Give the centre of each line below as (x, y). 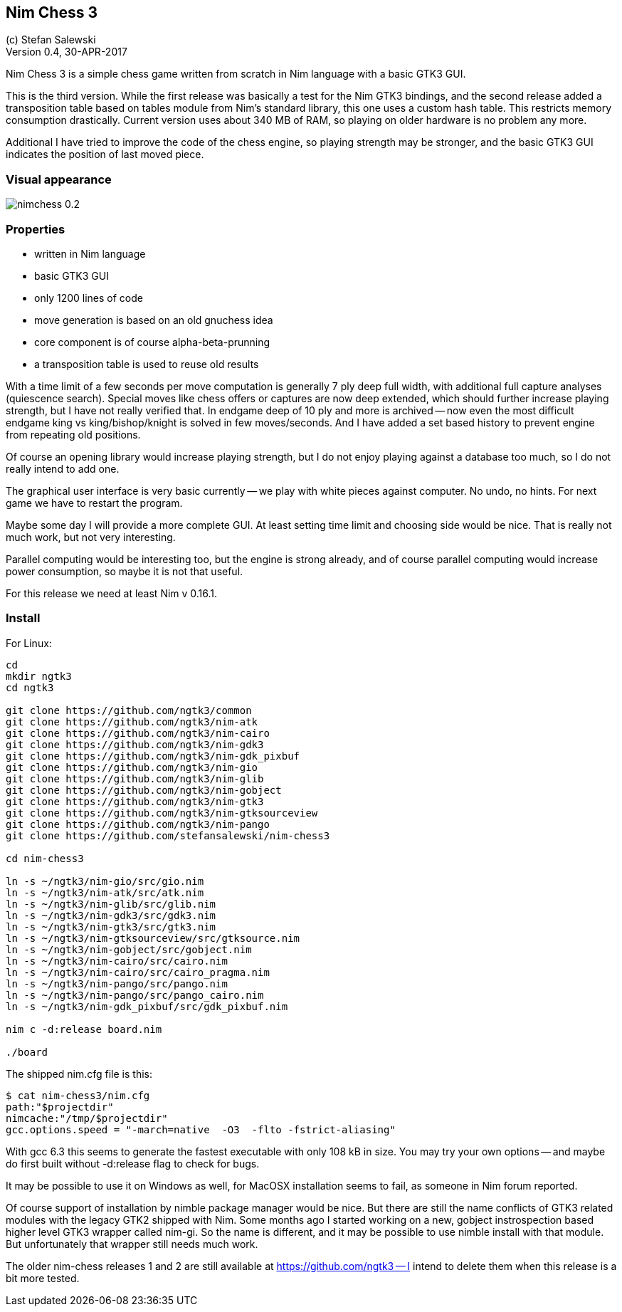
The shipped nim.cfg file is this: (79, 1074)
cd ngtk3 (30, 687)
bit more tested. (43, 1278)
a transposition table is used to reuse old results (147, 364)
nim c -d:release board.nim (84, 1029)
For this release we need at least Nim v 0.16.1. (112, 593)
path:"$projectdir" (60, 1107)
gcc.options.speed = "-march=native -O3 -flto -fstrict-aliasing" (201, 1129)
